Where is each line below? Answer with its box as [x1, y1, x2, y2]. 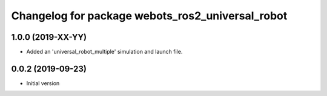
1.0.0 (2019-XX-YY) [11, 32, 87, 42]
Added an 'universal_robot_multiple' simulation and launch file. [26, 48, 183, 56]
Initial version [26, 79, 60, 87]
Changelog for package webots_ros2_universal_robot [11, 9, 288, 22]
